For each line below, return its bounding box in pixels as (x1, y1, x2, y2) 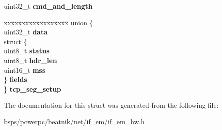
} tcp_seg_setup (4, 83, 62, 94)
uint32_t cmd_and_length (4, 1, 93, 11)
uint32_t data (4, 27, 48, 37)
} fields (4, 74, 27, 84)
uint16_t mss (4, 65, 46, 75)
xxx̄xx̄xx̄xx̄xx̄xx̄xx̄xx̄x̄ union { (4, 17, 93, 27)
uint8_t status (4, 46, 50, 56)
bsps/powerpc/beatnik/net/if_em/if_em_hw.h (4, 116, 145, 126)
